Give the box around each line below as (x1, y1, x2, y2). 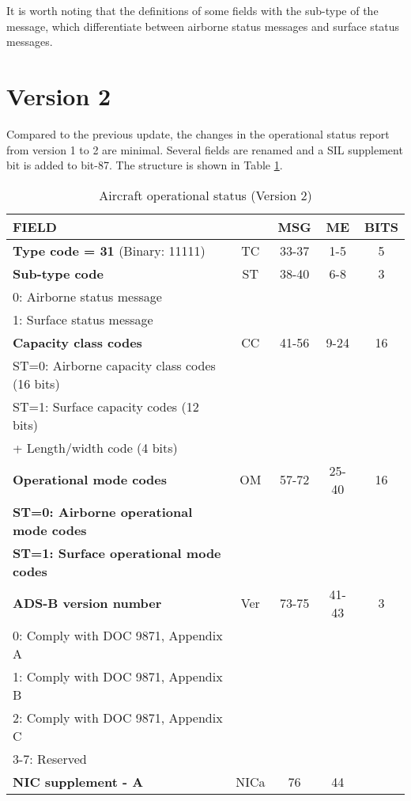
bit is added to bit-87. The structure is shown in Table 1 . (6, 157, 283, 173)
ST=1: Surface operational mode (13, 543, 221, 562)
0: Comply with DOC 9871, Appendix (13, 625, 223, 644)
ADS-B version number (13, 594, 162, 613)
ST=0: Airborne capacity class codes (13, 355, 216, 374)
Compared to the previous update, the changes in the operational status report (6, 125, 390, 142)
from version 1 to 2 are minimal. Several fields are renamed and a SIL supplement (6, 141, 403, 158)
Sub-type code (13, 264, 104, 283)
